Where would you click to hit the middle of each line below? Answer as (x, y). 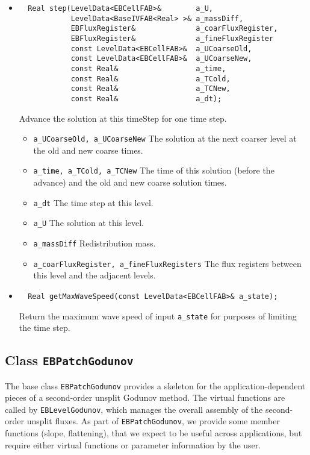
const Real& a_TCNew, (150, 89)
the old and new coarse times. (88, 150)
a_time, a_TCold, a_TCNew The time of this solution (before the (154, 170)
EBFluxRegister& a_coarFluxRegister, (174, 29)
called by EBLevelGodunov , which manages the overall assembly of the (134, 409)
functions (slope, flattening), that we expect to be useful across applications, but (153, 433)
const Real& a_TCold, (150, 79)
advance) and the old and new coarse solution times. (130, 182)
